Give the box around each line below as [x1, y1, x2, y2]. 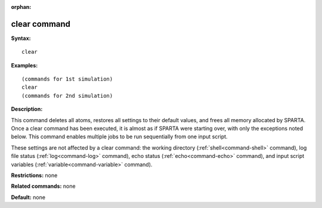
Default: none [11, 194, 46, 201]
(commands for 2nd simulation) [21, 92, 113, 99]
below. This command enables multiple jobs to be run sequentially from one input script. [11, 133, 228, 140]
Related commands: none [11, 182, 76, 190]
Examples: [11, 61, 38, 69]
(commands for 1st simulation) [21, 76, 113, 83]
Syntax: [11, 35, 31, 42]
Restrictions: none [11, 172, 58, 179]
